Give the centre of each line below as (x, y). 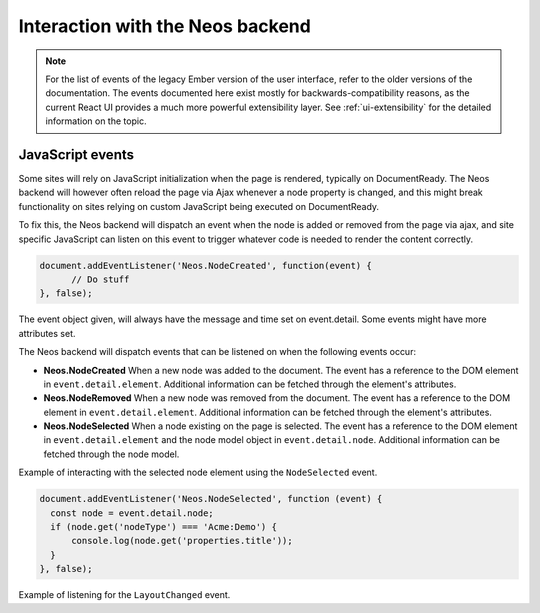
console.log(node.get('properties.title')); (182, 541)
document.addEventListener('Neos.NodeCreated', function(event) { (205, 265)
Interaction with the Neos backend (165, 26)
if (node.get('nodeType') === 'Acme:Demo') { (163, 526)
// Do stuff (100, 279)
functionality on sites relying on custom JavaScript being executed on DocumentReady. (199, 206)
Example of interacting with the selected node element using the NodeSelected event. (198, 472)
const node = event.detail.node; (132, 513)
